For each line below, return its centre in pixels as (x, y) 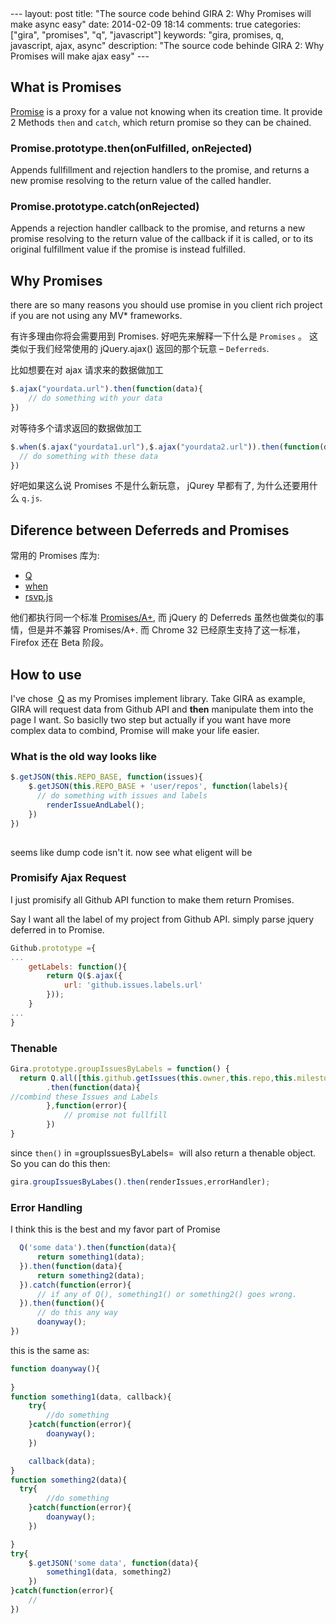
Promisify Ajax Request (68, 878)
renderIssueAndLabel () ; (95, 805)
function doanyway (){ (55, 1368)
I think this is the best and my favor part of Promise (115, 1229)
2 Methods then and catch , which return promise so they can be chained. (161, 122)
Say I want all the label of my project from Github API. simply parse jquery (162, 919)
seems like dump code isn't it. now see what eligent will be (131, 852)
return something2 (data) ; (90, 1275)
